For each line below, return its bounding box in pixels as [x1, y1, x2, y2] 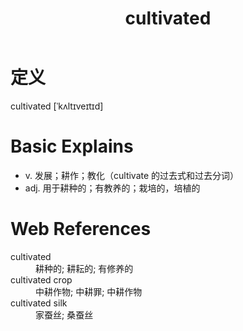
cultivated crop [10, 273, 73, 286]
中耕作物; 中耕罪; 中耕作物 [35, 285, 143, 297]
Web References [10, 218, 152, 241]
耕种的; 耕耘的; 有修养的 [35, 262, 134, 274]
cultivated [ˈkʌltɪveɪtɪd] [10, 100, 104, 112]
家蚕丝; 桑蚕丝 [35, 308, 94, 321]
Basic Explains [10, 135, 134, 158]
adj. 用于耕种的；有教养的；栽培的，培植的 [24, 182, 201, 194]
